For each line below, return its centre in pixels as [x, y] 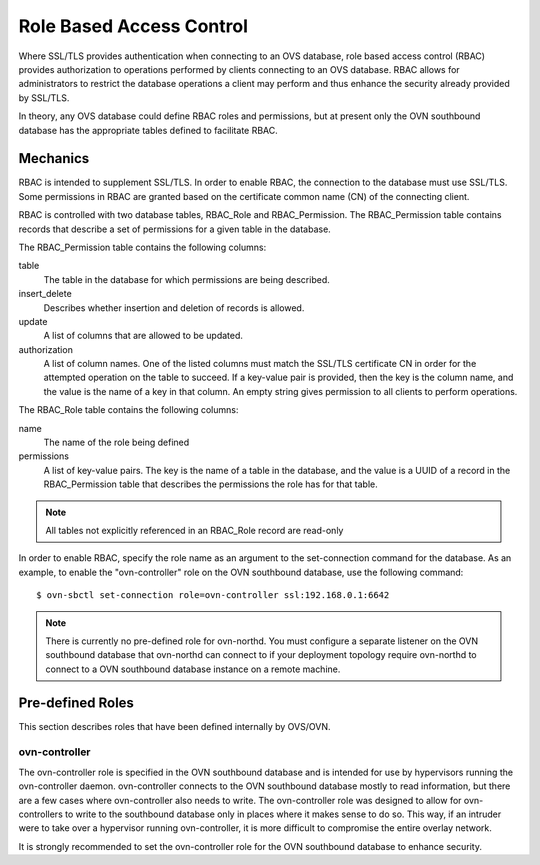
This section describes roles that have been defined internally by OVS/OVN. [174, 726]
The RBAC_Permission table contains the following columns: [142, 247]
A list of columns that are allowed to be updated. [143, 336]
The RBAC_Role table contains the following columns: [128, 410]
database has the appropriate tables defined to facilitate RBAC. [148, 130]
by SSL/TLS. [44, 97]
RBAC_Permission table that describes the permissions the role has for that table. [211, 484]
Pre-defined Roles [76, 702]
